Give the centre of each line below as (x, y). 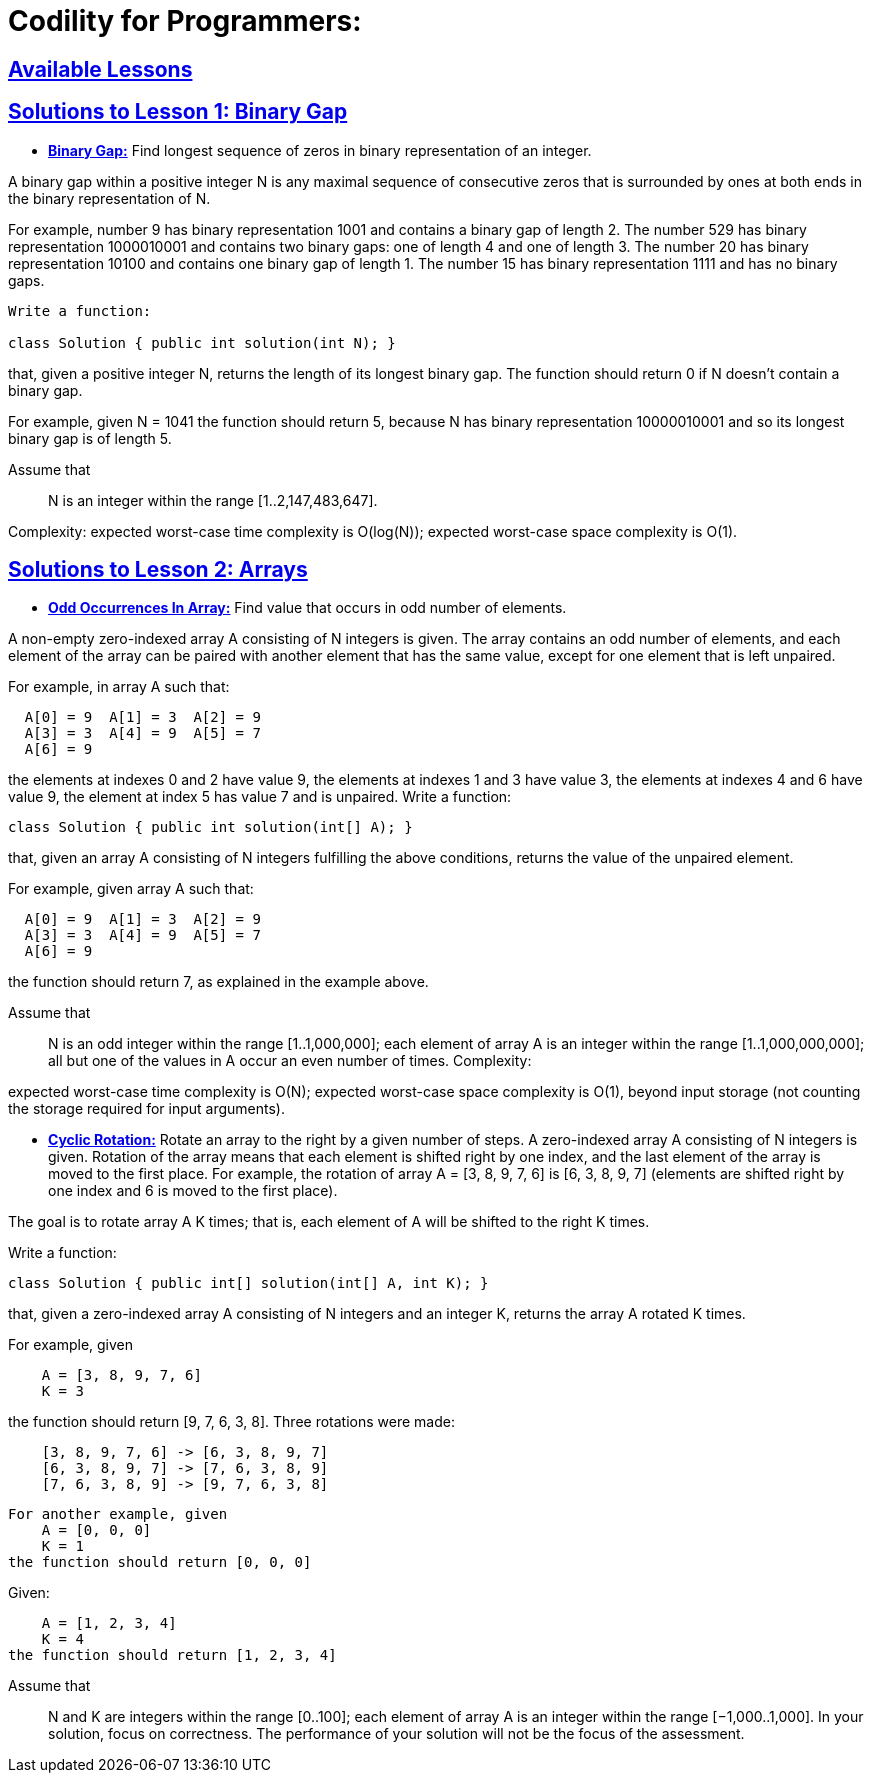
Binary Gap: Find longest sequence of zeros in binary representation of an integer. (320, 150)
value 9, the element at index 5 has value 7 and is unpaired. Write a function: (260, 797)
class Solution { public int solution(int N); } (202, 342)
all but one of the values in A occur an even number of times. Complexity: (290, 1061)
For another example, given (118, 1514)
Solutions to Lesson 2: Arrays (158, 570)
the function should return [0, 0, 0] (160, 1562)
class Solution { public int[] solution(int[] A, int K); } (248, 1283)
